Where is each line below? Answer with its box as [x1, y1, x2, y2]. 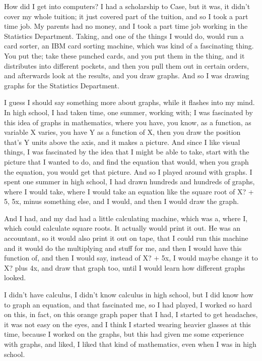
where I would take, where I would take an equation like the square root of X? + [4, 186, 254, 196]
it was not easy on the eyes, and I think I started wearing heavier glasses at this [4, 319, 251, 329]
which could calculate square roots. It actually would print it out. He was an [4, 223, 240, 233]
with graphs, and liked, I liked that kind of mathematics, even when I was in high [4, 339, 256, 349]
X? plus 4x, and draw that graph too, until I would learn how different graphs [4, 262, 245, 273]
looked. [4, 272, 26, 283]
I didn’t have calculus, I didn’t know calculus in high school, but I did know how [4, 289, 253, 300]
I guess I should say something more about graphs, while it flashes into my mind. [4, 97, 255, 108]
